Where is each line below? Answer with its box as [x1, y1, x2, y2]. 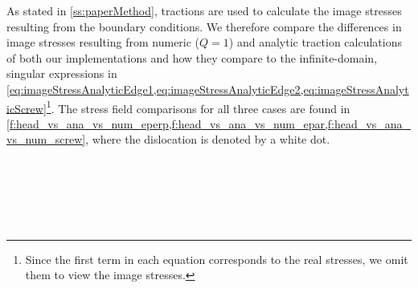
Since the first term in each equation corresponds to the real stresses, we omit [25, 250, 408, 267]
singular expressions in [6, 65, 117, 82]
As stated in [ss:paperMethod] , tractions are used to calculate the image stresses [6, 2, 402, 18]
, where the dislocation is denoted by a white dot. [85, 131, 330, 148]
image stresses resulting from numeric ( [6, 34, 200, 51]
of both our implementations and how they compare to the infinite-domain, [6, 49, 378, 66]
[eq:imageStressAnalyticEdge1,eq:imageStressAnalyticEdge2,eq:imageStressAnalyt [6, 80, 409, 97]
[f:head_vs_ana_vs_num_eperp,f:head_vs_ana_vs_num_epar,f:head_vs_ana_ [6, 115, 411, 132]
